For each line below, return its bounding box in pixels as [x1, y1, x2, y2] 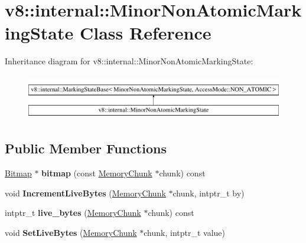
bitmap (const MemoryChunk [41, 167, 152, 179]
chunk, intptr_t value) [144, 226, 226, 239]
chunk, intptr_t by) [172, 186, 245, 199]
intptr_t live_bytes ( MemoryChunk [5, 206, 141, 219]
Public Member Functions [5, 139, 167, 157]
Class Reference [79, 21, 211, 45]
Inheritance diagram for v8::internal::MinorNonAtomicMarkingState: [5, 55, 253, 67]
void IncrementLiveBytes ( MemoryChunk [5, 186, 166, 199]
